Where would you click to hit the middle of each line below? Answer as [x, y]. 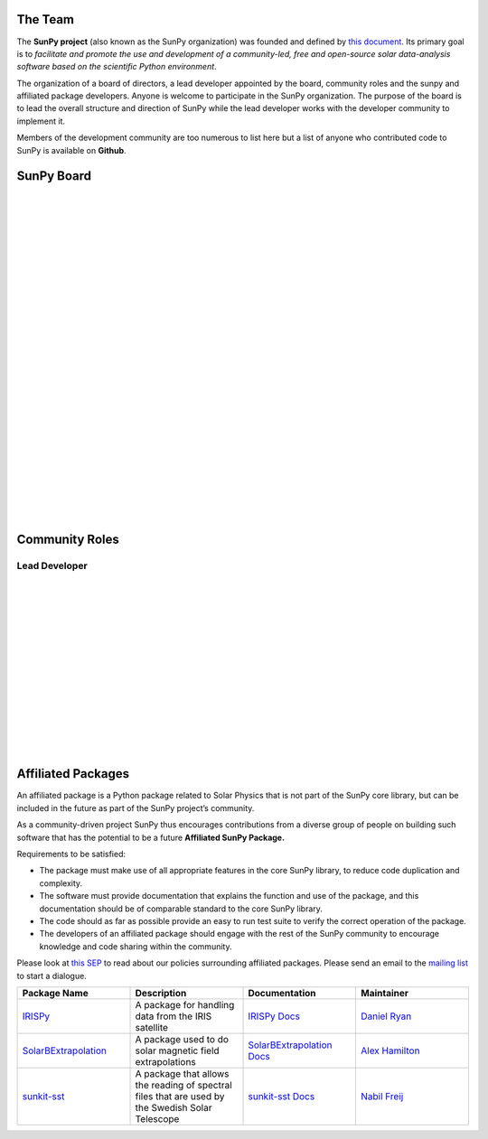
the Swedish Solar [174, 1107]
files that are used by [180, 1096]
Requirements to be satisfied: [71, 854]
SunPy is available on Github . [71, 150]
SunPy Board [54, 176]
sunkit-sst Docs [282, 1096]
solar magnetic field [178, 1050]
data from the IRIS [174, 1016]
